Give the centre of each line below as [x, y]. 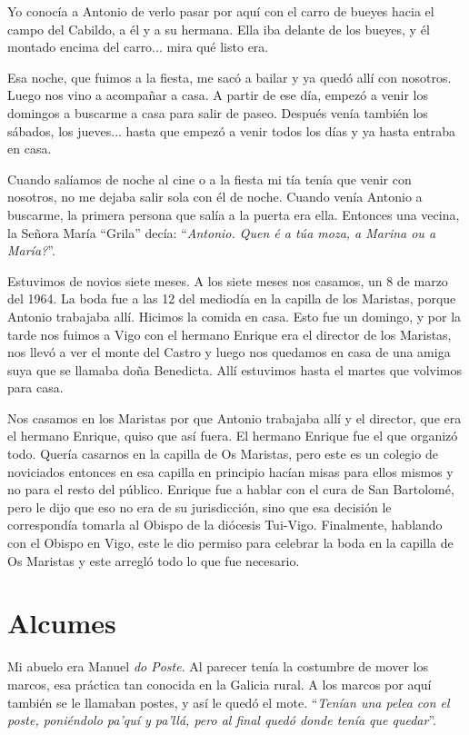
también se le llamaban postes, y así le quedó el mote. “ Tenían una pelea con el [229, 702]
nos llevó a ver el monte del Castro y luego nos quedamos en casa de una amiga [229, 352]
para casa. [35, 387]
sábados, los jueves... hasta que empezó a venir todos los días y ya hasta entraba [232, 130]
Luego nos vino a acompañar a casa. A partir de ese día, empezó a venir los [218, 95]
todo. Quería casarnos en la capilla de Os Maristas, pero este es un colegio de [223, 454]
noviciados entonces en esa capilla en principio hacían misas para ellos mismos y [230, 471]
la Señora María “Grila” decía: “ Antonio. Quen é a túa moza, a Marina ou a [222, 232]
